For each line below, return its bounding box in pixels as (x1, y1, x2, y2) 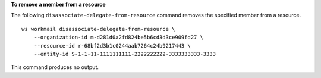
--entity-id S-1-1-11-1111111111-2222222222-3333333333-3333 (33, 51, 216, 57)
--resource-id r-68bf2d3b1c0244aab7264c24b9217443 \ (33, 42, 191, 49)
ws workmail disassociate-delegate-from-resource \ (21, 26, 175, 32)
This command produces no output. (11, 64, 99, 71)
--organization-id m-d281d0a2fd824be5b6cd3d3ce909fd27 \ (33, 34, 203, 41)
